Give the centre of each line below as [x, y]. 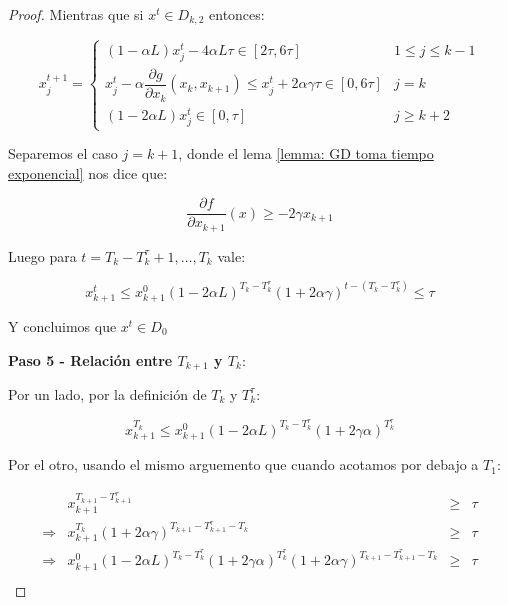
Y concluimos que [62, 325]
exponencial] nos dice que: [88, 172]
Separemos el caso [63, 153]
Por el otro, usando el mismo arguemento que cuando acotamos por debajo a [243, 464]
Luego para [42, 255]
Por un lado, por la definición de [107, 393]
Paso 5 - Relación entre [90, 359]
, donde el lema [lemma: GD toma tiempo [306, 153]
